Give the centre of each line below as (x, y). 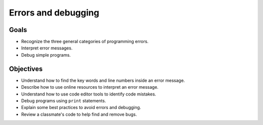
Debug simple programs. (46, 55)
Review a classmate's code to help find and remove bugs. (79, 114)
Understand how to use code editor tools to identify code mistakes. (89, 94)
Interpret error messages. (47, 48)
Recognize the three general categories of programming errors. (85, 42)
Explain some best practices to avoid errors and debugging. (81, 108)
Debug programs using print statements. (64, 101)
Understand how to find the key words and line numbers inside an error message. (103, 80)
